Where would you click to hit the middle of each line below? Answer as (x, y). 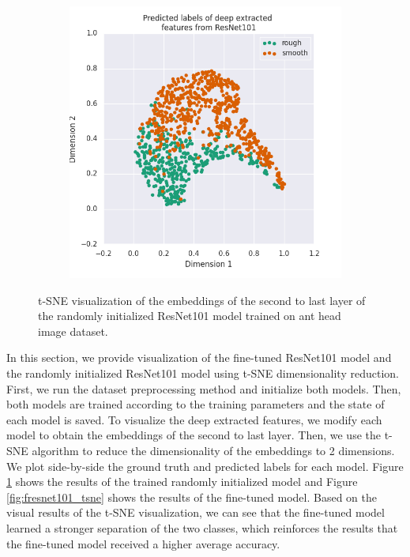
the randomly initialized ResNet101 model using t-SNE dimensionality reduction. (203, 373)
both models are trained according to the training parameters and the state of (196, 404)
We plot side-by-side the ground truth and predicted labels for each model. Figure (205, 466)
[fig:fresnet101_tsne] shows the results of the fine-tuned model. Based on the (192, 497)
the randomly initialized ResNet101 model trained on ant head (190, 316)
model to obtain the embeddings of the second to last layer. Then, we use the (194, 435)
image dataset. (73, 331)
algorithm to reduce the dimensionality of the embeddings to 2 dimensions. (213, 450)
